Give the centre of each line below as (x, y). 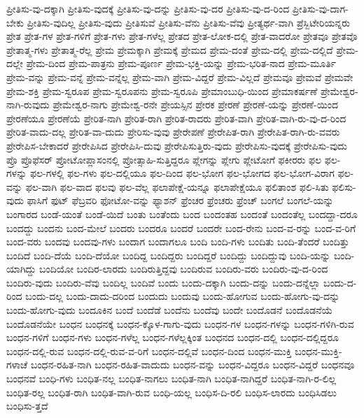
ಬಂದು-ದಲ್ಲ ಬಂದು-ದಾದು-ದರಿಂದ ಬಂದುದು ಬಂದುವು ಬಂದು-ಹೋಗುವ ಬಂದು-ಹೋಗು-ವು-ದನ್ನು (183, 296)
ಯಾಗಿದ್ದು (21, 269)
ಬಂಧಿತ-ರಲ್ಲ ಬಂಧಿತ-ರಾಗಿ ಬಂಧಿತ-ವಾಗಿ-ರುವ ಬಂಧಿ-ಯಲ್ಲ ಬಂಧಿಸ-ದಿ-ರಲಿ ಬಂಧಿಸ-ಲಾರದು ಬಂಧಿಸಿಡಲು (171, 392)
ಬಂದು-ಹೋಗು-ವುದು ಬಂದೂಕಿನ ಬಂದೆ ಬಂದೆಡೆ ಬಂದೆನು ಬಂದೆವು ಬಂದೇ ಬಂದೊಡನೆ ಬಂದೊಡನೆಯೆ (170, 310)
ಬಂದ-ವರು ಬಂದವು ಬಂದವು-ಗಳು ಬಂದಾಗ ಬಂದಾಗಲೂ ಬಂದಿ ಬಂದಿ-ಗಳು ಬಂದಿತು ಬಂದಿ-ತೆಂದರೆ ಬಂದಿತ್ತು (178, 242)
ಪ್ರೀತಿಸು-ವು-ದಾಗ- (320, 8)
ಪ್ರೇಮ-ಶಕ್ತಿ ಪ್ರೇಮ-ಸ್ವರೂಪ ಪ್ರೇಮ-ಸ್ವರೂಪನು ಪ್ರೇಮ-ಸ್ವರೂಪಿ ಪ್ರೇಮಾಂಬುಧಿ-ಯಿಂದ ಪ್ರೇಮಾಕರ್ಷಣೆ (162, 91)
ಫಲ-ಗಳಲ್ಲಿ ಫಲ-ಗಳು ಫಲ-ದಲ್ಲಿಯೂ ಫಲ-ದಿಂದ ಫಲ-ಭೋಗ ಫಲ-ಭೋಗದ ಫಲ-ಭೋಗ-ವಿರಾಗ (182, 173)
